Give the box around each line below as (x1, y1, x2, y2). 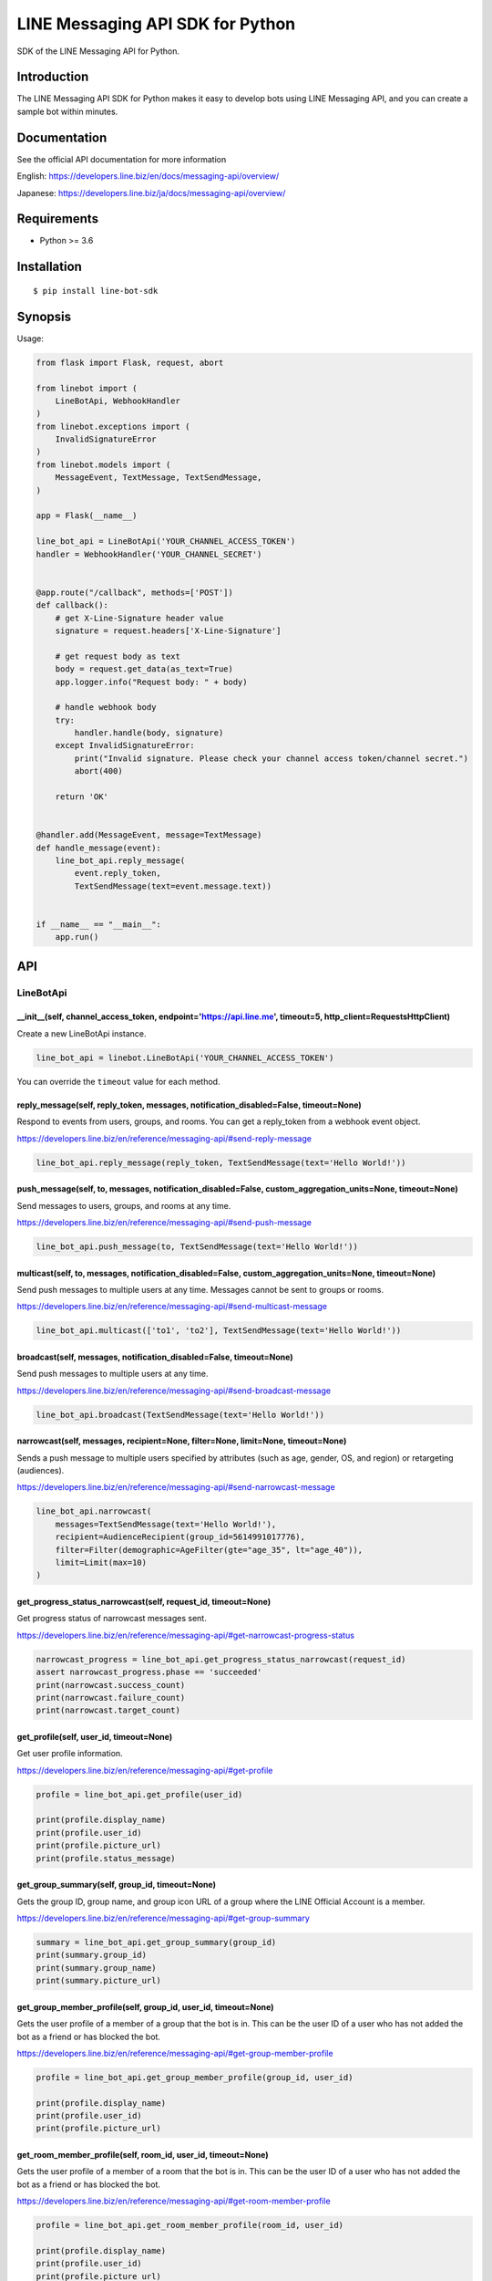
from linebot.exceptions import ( (36, 421, 190, 432)
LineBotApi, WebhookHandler (55, 395, 181, 406)
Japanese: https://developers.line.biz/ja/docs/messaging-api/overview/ (16, 187, 286, 198)
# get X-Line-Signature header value (55, 612, 224, 623)
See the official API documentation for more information (16, 153, 227, 164)
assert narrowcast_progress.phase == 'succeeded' (36, 1667, 262, 1678)
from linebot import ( (36, 383, 138, 393)
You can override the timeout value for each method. (16, 1076, 220, 1087)
